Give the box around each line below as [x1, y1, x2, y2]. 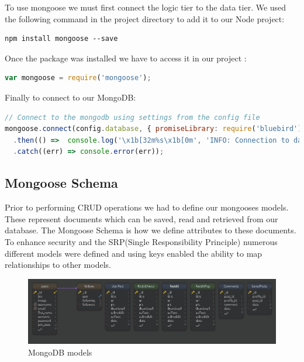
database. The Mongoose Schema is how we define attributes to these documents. [5, 224, 296, 236]
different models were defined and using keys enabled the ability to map [5, 247, 262, 259]
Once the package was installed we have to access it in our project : [5, 51, 247, 64]
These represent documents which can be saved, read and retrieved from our [5, 212, 278, 225]
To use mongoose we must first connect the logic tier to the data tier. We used [5, 1, 286, 13]
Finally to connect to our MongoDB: [5, 91, 136, 103]
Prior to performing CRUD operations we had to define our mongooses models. [5, 201, 289, 213]
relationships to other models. [5, 258, 111, 271]
